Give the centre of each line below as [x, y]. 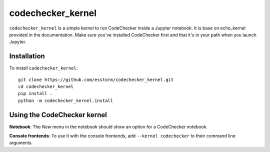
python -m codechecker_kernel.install [66, 100]
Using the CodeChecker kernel [58, 115]
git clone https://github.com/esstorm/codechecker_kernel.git [96, 79]
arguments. [21, 143]
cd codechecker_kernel [46, 87]
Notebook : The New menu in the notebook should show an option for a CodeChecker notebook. [108, 126]
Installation [27, 56]
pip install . [35, 93]
